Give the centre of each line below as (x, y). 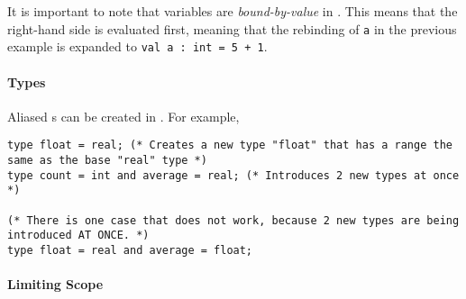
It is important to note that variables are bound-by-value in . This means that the (233, 11)
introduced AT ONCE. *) (78, 236)
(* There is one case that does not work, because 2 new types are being (233, 220)
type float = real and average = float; (130, 250)
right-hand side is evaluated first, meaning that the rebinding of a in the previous (232, 28)
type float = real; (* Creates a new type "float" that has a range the (230, 145)
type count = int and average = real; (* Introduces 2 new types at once (233, 175)
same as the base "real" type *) (107, 160)
